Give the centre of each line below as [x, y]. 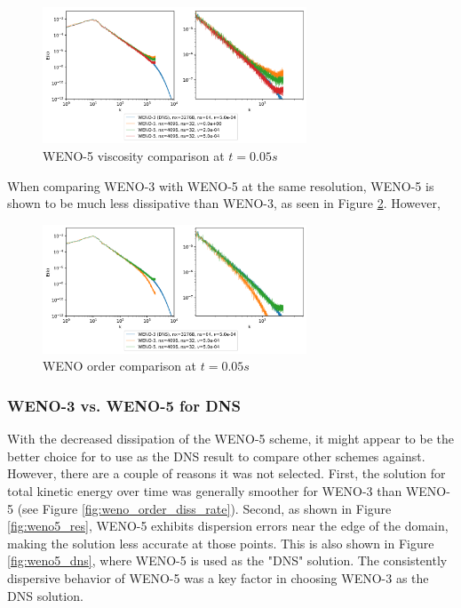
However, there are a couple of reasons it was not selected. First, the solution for [227, 473]
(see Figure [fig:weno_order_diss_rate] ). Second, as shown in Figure [204, 508]
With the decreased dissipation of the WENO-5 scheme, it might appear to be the [231, 439]
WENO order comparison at [120, 366]
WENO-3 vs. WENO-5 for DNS [124, 405]
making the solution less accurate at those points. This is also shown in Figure [221, 543]
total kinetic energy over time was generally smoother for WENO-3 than [205, 491]
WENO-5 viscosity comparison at [134, 155]
